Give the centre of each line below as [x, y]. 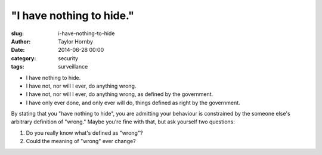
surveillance [73, 67]
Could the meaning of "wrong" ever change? [81, 141]
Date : [18, 50]
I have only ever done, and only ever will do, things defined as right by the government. [133, 103]
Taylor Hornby [76, 41]
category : [24, 58]
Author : [21, 41]
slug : [17, 33]
